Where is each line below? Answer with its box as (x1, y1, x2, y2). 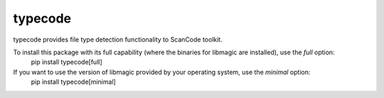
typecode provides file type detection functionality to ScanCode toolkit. (13, 35, 223, 44)
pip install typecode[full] (31, 58, 102, 66)
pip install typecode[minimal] (31, 78, 117, 86)
